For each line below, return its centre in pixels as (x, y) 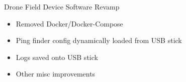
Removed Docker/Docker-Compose (69, 23)
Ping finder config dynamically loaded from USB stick (99, 40)
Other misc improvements (56, 74)
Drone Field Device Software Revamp (62, 6)
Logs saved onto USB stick (57, 57)
